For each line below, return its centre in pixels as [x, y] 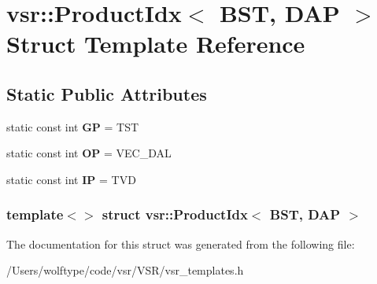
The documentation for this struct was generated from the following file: [181, 243]
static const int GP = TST [73, 126]
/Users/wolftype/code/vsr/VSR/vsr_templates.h [125, 270]
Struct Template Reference [156, 44]
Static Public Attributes [107, 93]
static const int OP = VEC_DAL [89, 153]
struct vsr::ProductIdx [175, 214]
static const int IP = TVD [71, 179]
